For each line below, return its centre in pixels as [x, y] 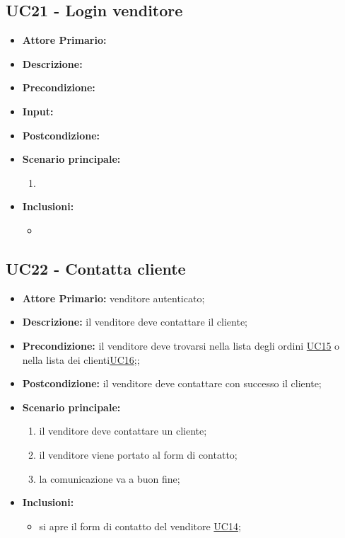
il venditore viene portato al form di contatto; [138, 454]
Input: [38, 111]
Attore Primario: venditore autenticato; [113, 298]
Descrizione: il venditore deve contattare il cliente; [135, 322]
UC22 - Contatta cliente [96, 268]
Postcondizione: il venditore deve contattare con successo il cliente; [172, 383]
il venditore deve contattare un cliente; [123, 431]
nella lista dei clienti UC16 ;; [81, 359]
